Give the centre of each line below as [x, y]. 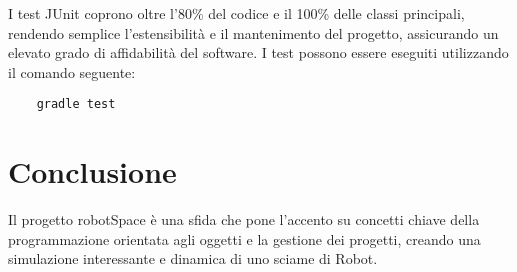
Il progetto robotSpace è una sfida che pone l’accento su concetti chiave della [244, 219]
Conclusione [92, 171]
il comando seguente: [72, 71]
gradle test [76, 104]
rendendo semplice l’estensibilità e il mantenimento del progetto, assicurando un [253, 32]
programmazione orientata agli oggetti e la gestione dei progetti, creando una [244, 238]
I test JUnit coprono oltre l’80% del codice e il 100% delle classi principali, [236, 13]
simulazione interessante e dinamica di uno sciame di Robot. [193, 258]
